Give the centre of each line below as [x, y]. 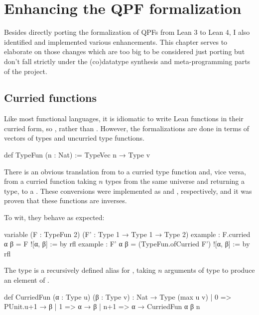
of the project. [26, 71]
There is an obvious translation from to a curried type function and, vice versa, [125, 171]
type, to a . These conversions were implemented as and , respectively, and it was [128, 191]
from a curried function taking [50, 181]
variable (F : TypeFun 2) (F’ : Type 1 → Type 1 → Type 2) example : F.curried [127, 234]
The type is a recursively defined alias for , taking [80, 270]
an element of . [27, 280]
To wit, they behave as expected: [54, 217]
